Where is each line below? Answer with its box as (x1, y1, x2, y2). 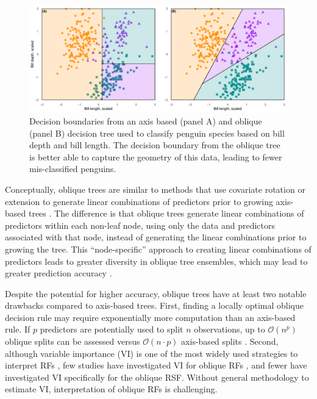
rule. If (5, 323, 30, 336)
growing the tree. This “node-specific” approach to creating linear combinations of (5, 242, 312, 255)
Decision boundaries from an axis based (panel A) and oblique (29, 114, 262, 127)
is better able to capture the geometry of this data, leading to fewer (29, 150, 282, 163)
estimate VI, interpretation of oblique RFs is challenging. (5, 383, 218, 395)
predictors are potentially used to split (40, 323, 183, 336)
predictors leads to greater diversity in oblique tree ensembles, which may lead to (5, 254, 308, 267)
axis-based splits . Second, (181, 335, 279, 348)
